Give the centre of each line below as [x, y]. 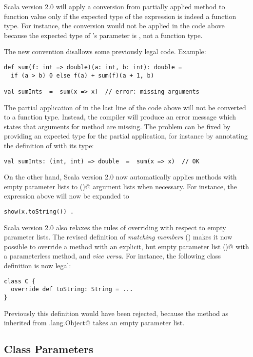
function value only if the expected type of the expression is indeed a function [120, 16]
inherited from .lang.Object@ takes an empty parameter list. [94, 323]
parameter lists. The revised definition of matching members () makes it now [118, 237]
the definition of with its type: [49, 145]
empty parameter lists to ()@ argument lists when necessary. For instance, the [121, 186]
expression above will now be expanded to [67, 196]
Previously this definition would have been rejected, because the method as [116, 313]
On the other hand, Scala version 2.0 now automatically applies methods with [120, 177]
